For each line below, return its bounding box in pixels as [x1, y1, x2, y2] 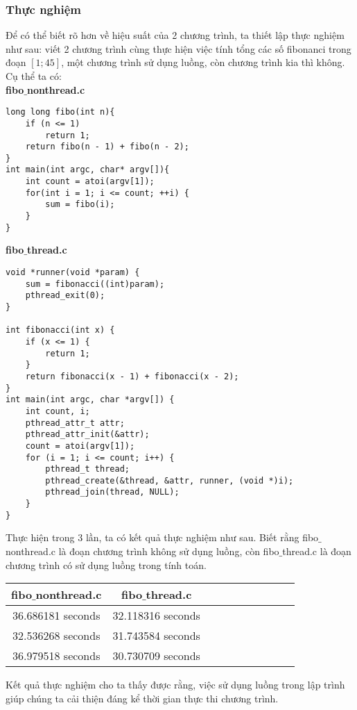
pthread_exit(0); [25, 290, 105, 301]
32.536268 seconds [12, 627, 101, 644]
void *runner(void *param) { [6, 267, 140, 277]
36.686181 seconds [12, 607, 101, 624]
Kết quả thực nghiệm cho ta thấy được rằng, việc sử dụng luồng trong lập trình [6, 677, 345, 692]
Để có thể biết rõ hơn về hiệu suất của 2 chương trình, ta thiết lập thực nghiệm [6, 28, 345, 42]
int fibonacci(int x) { [6, 325, 115, 336]
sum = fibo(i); [45, 199, 115, 210]
